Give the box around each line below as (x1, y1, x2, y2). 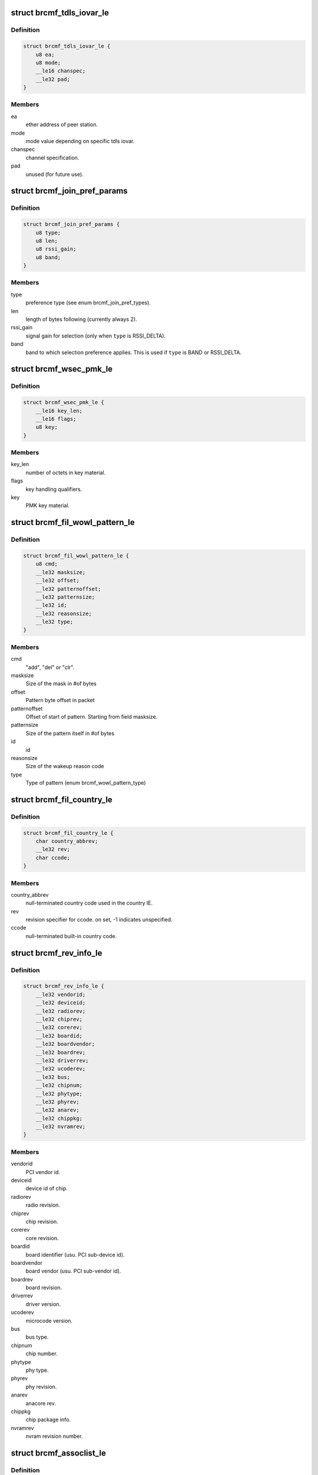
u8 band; (35, 254, 61, 261)
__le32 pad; (35, 76, 71, 83)
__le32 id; (35, 602, 67, 609)
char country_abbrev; (35, 838, 98, 845)
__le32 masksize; (35, 569, 86, 575)
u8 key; (35, 424, 58, 431)
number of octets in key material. (25, 469, 106, 476)
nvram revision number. (25, 1433, 83, 1440)
